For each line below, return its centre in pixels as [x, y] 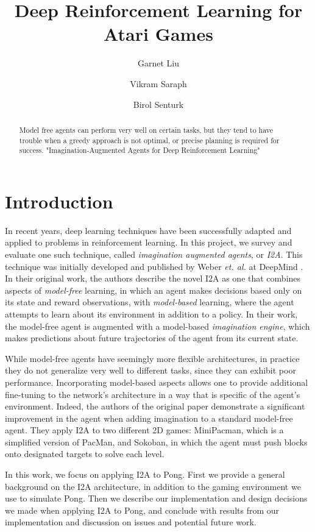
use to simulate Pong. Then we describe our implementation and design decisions [156, 498]
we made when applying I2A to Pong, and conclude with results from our [142, 510]
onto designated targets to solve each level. [85, 454]
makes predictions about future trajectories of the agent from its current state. [152, 338]
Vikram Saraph [158, 83]
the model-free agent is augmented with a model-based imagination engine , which [157, 326]
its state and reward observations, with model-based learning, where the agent [150, 302]
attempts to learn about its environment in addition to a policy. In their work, [151, 314]
